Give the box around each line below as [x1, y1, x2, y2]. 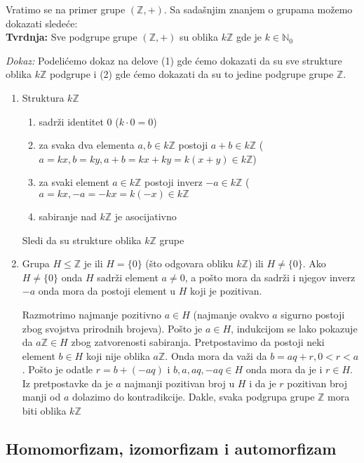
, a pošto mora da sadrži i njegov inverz [184, 269, 356, 284]
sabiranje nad [39, 208, 97, 223]
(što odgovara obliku [145, 256, 234, 271]
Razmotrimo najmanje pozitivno [22, 307, 161, 321]
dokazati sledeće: [6, 15, 78, 30]
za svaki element [39, 175, 109, 189]
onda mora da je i [245, 362, 323, 377]
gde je [236, 29, 262, 44]
